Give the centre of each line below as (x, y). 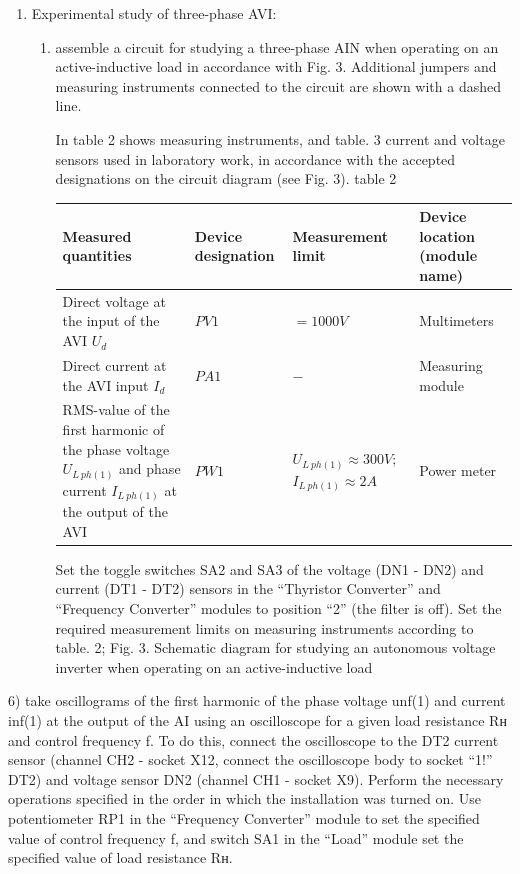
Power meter (458, 470)
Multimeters (456, 320)
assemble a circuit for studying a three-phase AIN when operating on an (277, 46)
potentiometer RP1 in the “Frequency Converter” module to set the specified (244, 817)
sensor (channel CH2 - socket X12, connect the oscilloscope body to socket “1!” (250, 759)
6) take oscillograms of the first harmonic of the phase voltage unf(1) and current (257, 700)
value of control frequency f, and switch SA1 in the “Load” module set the (236, 837)
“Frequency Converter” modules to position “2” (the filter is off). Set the (278, 608)
